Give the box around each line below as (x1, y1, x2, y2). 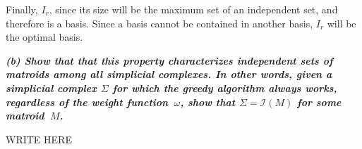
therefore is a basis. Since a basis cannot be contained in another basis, (6, 15, 313, 30)
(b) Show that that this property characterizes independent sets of (6, 53, 333, 67)
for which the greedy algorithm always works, (112, 80, 337, 95)
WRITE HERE (6, 131, 72, 146)
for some (297, 94, 342, 109)
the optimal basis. (6, 30, 83, 44)
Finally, (6, 2, 38, 16)
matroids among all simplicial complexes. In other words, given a (6, 67, 332, 82)
